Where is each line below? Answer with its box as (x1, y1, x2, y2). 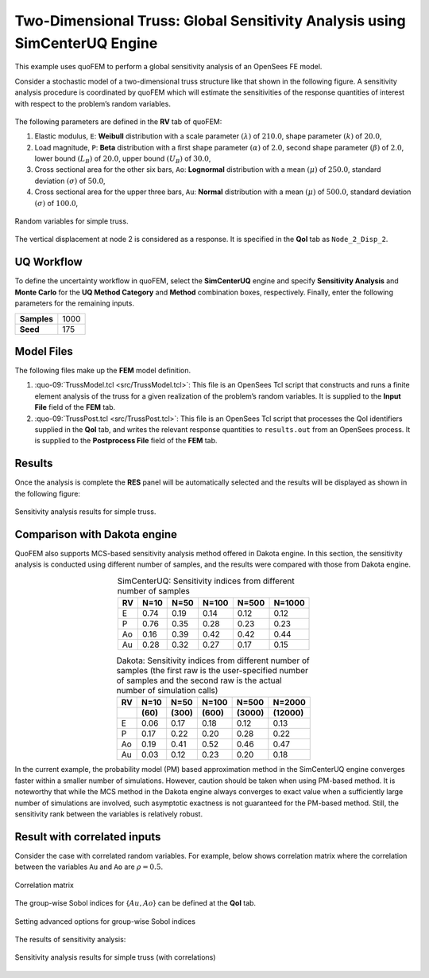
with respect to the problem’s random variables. (14, 99, 171, 108)
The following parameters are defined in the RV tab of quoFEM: (14, 116, 222, 127)
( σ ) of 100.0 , (34, 198, 79, 208)
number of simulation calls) (116, 685, 218, 696)
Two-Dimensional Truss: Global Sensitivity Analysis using (14, 12, 406, 29)
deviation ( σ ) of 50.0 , (34, 176, 106, 185)
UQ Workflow (14, 255, 83, 269)
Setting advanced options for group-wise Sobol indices (14, 916, 196, 926)
